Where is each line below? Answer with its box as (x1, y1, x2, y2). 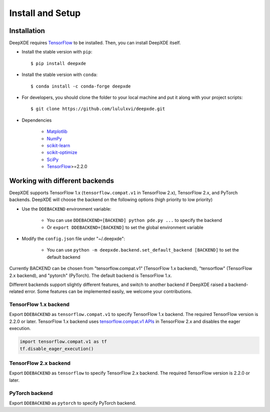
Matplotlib (46, 128, 67, 134)
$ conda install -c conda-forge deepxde (30, 83, 131, 89)
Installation (9, 26, 45, 35)
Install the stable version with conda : (21, 71, 97, 77)
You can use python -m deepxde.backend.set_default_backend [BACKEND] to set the (46, 247, 239, 253)
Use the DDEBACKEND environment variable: (21, 205, 111, 212)
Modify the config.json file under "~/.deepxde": (21, 235, 125, 241)
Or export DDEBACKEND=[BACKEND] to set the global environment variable (46, 224, 203, 230)
